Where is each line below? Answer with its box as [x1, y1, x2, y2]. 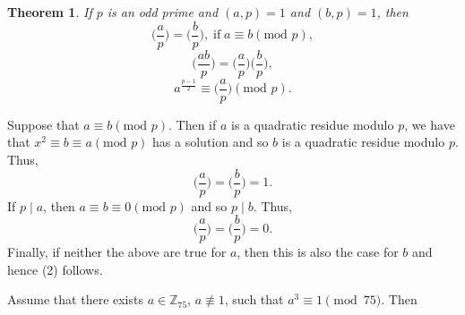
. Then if [168, 115, 217, 133]
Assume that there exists [7, 290, 143, 309]
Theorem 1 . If [7, 3, 92, 21]
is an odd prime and [107, 3, 219, 21]
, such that [224, 290, 284, 309]
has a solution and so [152, 132, 269, 151]
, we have [404, 115, 455, 133]
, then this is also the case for [237, 243, 399, 261]
